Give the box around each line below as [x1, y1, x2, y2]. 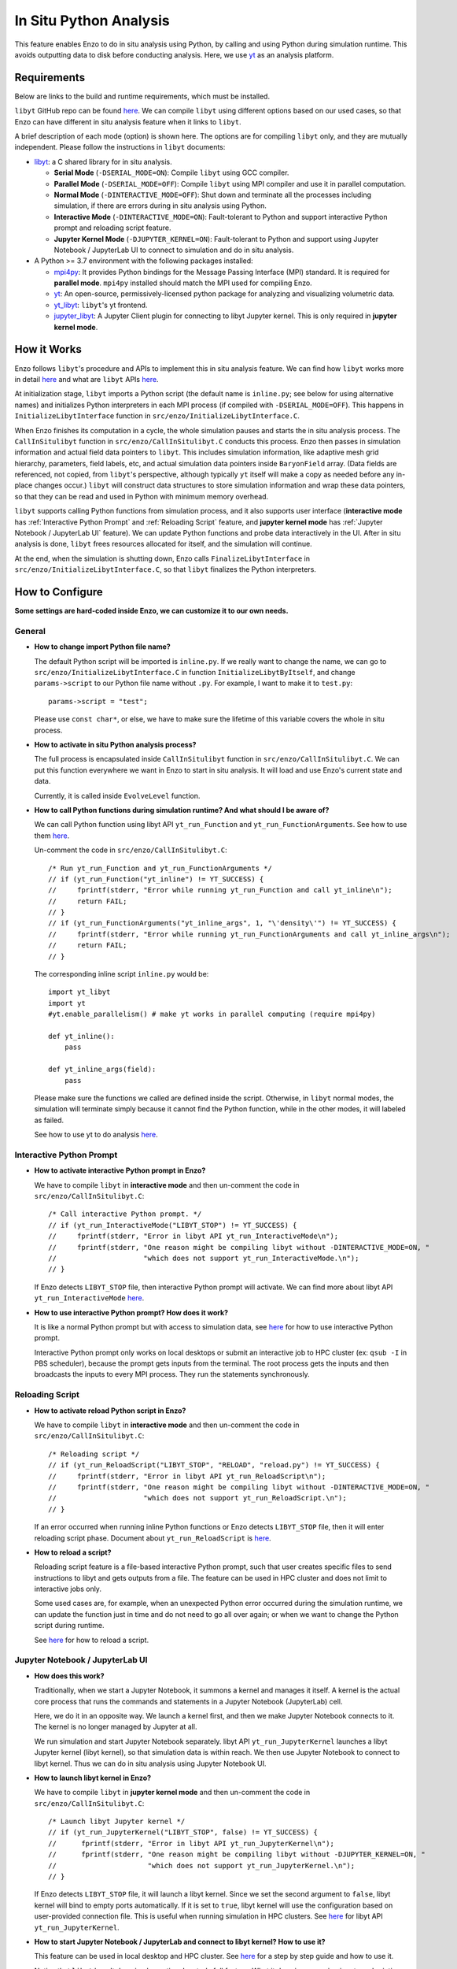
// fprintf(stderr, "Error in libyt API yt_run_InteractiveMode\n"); [48, 1232, 339, 1240]
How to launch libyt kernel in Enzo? [34, 1773, 152, 1782]
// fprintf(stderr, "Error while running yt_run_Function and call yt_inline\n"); [48, 886, 393, 895]
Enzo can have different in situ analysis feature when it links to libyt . [14, 117, 241, 126]
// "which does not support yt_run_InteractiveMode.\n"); [48, 1253, 359, 1263]
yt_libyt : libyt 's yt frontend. [53, 300, 148, 310]
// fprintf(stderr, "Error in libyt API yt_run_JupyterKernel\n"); [48, 1839, 334, 1848]
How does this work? [34, 1670, 105, 1681]
